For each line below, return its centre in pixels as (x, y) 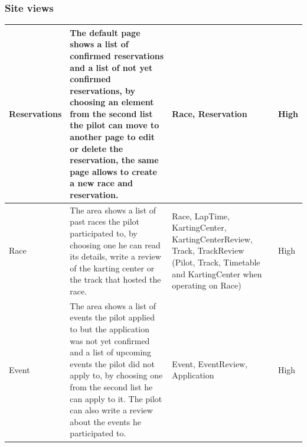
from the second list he (111, 387)
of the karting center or (112, 268)
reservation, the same (114, 160)
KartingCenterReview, (212, 239)
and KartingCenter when (217, 273)
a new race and (101, 183)
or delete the (97, 148)
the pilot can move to (115, 125)
